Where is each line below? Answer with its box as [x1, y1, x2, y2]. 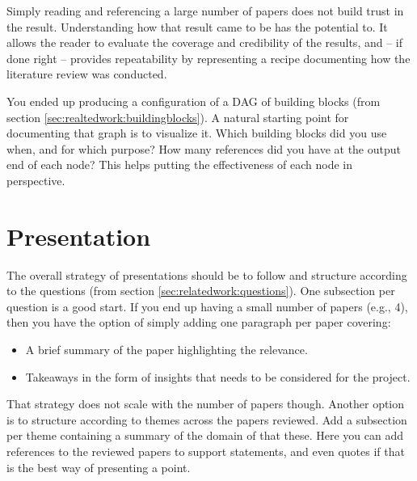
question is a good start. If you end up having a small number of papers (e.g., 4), [6, 297, 408, 314]
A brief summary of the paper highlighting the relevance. [25, 341, 308, 358]
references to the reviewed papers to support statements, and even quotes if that [6, 443, 405, 459]
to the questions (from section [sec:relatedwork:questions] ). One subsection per [6, 282, 395, 299]
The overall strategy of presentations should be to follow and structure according [6, 266, 407, 283]
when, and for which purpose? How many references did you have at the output [6, 140, 401, 157]
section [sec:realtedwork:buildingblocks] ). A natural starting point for [6, 108, 349, 125]
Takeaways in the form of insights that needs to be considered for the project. [25, 368, 411, 385]
